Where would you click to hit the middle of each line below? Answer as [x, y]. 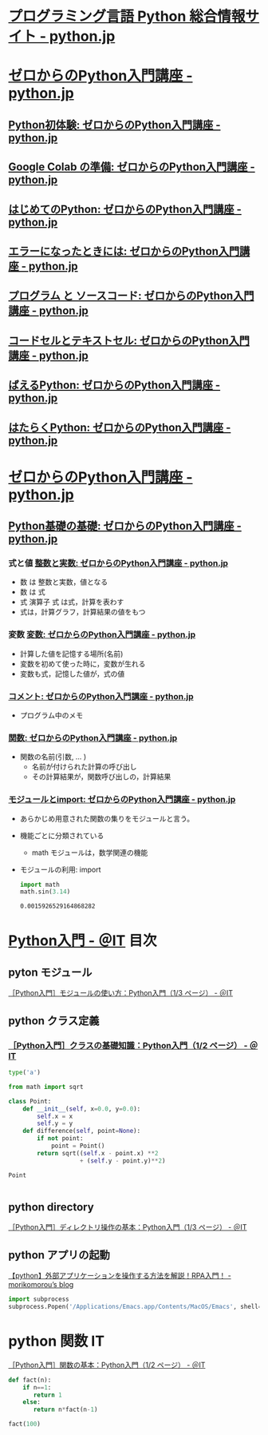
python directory [51, 1207]
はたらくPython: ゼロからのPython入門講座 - [120, 427]
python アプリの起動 [59, 1255]
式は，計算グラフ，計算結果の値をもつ [83, 612]
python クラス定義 [54, 1021]
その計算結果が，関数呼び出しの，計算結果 [101, 777]
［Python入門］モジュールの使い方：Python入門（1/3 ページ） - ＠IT [121, 993]
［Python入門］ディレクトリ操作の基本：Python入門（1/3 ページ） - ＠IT [128, 1227]
